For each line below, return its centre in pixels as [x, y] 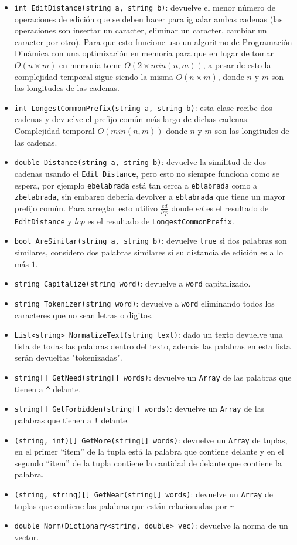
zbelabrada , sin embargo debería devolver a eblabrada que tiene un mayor [150, 196]
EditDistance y [43, 221]
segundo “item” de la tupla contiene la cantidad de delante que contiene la [148, 462]
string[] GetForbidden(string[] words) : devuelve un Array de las [139, 408]
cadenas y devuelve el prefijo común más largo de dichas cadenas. [132, 119]
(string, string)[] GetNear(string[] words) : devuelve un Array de [144, 494]
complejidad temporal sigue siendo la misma [94, 76]
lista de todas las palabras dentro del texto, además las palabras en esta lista [152, 346]
